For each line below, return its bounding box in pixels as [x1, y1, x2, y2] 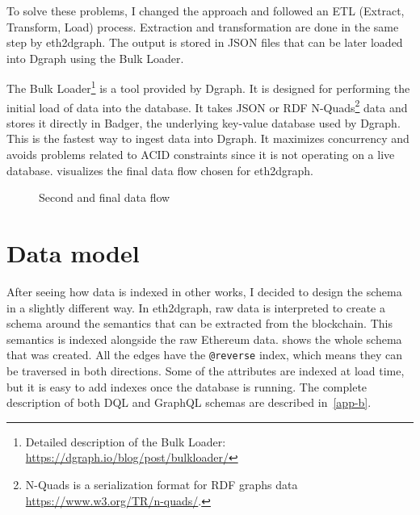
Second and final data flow [39, 189, 170, 206]
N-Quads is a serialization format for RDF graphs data [25, 475, 298, 492]
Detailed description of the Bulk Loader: [25, 433, 226, 450]
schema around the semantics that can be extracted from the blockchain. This [6, 315, 393, 332]
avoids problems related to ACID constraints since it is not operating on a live [6, 146, 395, 163]
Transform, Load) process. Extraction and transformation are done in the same [6, 18, 399, 35]
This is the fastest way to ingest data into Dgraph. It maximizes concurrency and [6, 130, 409, 147]
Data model [6, 237, 140, 270]
